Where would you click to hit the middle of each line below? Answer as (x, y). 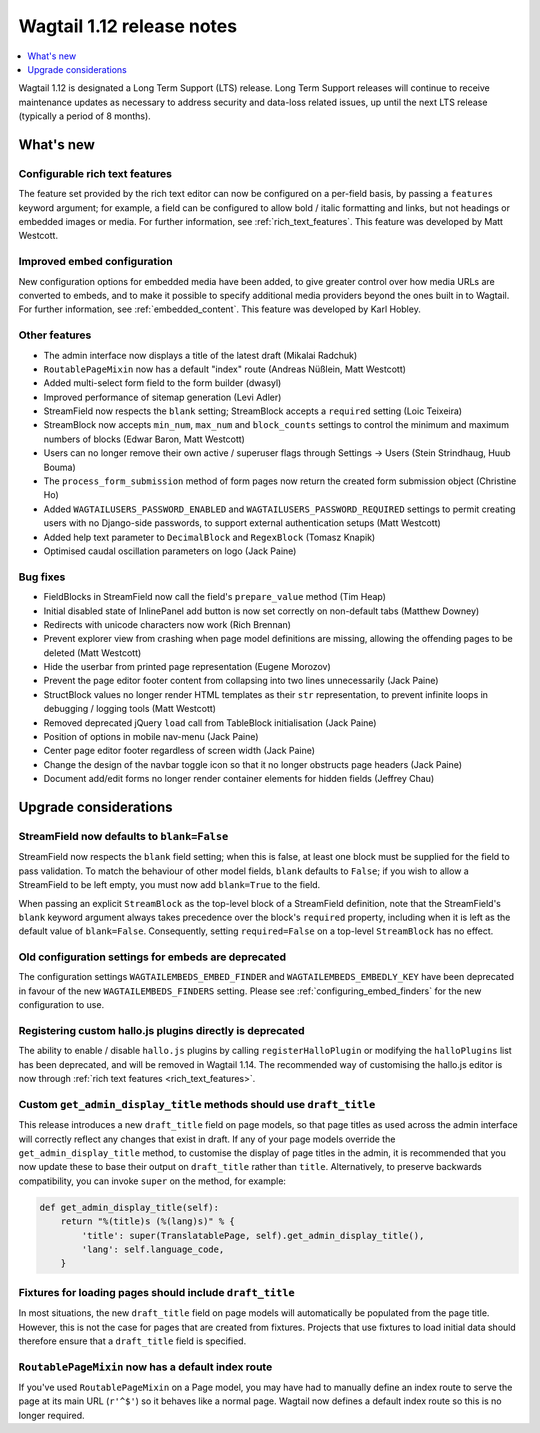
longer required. (51, 1415)
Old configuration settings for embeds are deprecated (152, 957)
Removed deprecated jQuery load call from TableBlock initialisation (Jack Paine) (210, 722)
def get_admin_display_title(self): (129, 1207)
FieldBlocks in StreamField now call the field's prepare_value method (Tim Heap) (215, 597)
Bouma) (60, 467)
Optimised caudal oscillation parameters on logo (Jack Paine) (170, 551)
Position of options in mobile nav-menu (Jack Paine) (151, 737)
